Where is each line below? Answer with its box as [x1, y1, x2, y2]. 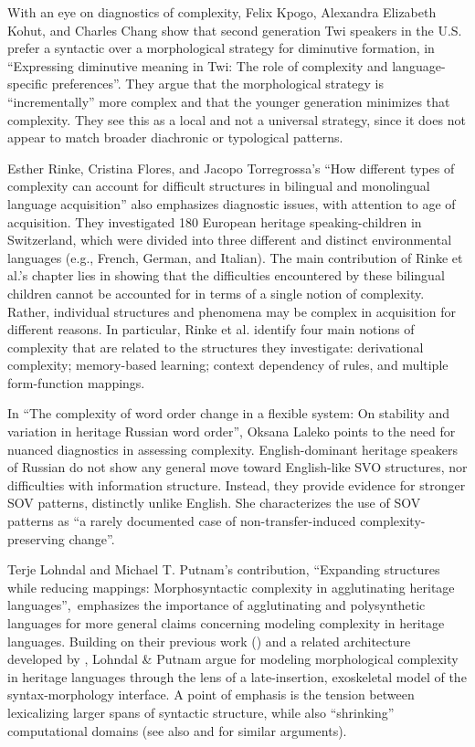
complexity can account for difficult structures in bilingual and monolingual [7, 176, 430, 195]
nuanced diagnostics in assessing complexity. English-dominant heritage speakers [7, 439, 458, 458]
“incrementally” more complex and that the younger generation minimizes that [7, 91, 450, 110]
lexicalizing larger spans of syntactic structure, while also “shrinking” [7, 702, 395, 721]
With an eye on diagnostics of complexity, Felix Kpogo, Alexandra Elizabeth [7, 3, 437, 21]
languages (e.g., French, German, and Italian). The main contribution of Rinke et [7, 247, 463, 267]
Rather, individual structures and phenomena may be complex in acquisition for [7, 301, 457, 321]
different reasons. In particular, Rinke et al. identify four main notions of [7, 320, 415, 339]
